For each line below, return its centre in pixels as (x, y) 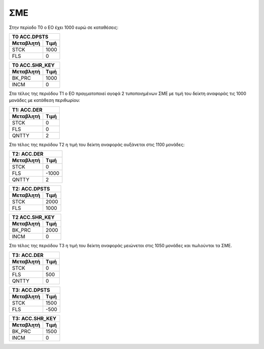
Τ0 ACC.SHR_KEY (33, 65)
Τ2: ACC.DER (28, 154)
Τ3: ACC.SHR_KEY (34, 318)
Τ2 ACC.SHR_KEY (33, 217)
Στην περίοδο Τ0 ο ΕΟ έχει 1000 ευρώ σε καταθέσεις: (64, 27)
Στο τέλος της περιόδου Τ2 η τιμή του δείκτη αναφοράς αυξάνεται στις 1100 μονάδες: (97, 144)
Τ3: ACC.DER (28, 255)
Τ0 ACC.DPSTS (30, 37)
